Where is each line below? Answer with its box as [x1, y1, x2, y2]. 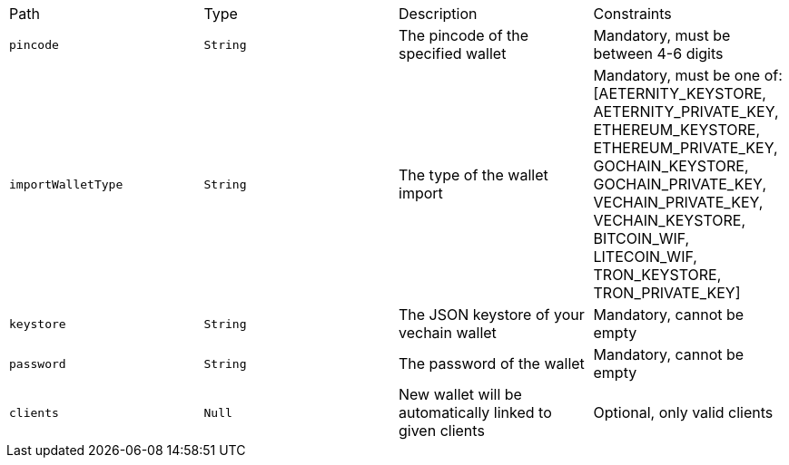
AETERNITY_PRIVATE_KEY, [593, 102, 779, 121]
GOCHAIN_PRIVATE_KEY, [593, 175, 766, 193]
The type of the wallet [399, 166, 548, 184]
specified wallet [399, 44, 507, 63]
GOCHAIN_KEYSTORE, [593, 157, 749, 175]
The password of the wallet [399, 354, 585, 373]
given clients [399, 421, 485, 440]
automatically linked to [399, 403, 552, 421]
